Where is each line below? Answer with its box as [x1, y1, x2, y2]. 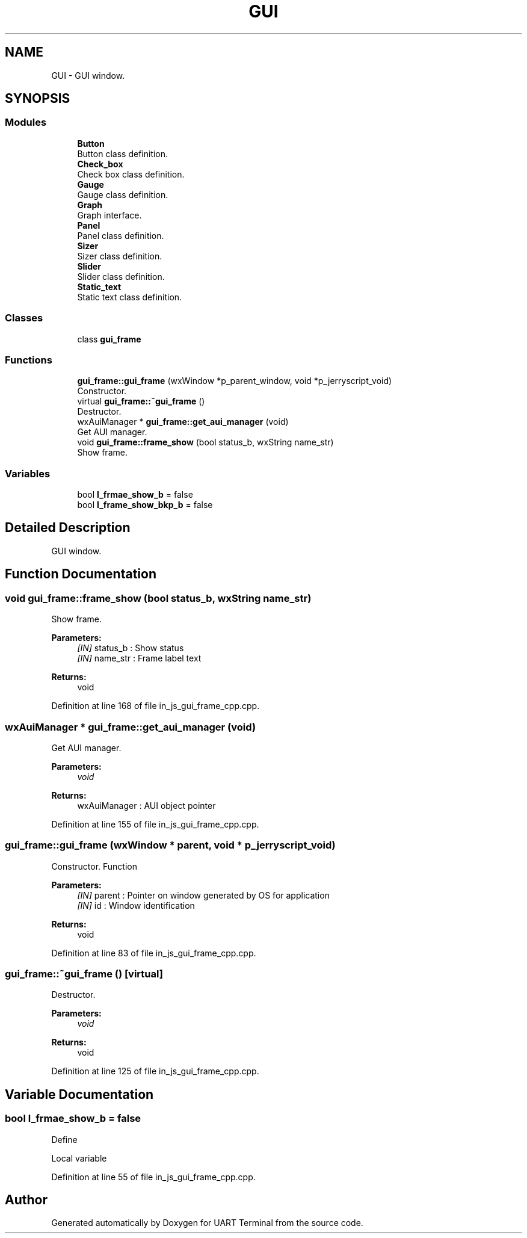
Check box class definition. [77, 169, 185, 179]
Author [5, 1192, 48, 1208]
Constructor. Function [51, 861, 137, 871]
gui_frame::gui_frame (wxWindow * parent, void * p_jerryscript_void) [5, 839, 336, 852]
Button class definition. [77, 148, 168, 159]
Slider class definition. [77, 271, 165, 282]
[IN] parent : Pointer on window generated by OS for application [77, 890, 330, 900]
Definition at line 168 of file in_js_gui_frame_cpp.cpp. [51, 701, 260, 711]
